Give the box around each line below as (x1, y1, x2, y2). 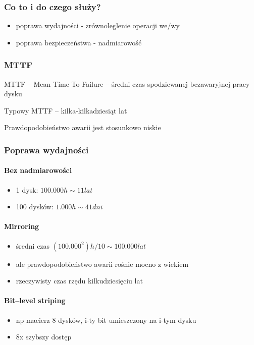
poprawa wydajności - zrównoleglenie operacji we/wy (16, 20, 180, 31)
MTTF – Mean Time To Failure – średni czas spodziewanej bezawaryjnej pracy (4, 78, 250, 89)
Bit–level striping (4, 295, 66, 306)
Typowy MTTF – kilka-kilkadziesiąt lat (4, 105, 127, 116)
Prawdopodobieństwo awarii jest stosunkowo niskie (4, 122, 161, 133)
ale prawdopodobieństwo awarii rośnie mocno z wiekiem (16, 258, 189, 269)
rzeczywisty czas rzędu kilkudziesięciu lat (16, 275, 143, 286)
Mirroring (4, 221, 39, 232)
